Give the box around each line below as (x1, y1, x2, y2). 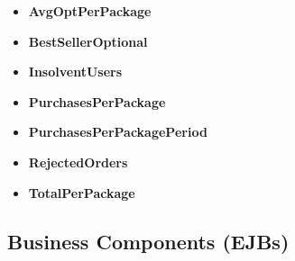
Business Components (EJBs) (7, 227, 290, 255)
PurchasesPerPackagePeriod (28, 122, 207, 141)
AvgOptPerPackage (28, 2, 152, 20)
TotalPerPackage (28, 183, 135, 202)
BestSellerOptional (28, 31, 148, 50)
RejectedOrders (28, 152, 128, 171)
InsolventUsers (28, 62, 123, 81)
